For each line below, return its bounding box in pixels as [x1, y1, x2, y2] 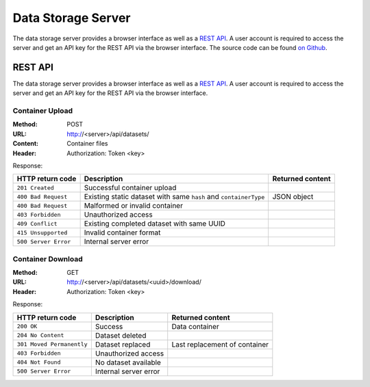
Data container [171, 321, 219, 331]
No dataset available [95, 358, 161, 367]
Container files [66, 139, 108, 148]
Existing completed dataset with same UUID [84, 219, 226, 228]
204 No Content [16, 332, 64, 339]
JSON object [272, 192, 314, 202]
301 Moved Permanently [16, 341, 88, 348]
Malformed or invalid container [84, 201, 183, 211]
